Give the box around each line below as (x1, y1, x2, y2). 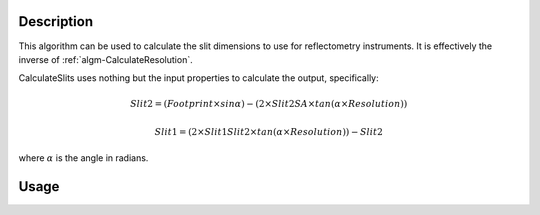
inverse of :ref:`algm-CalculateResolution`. (18, 53, 194, 65)
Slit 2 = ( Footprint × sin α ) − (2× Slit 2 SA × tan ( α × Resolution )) (130, 98, 408, 110)
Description (18, 13, 94, 30)
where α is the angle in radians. (18, 152, 149, 164)
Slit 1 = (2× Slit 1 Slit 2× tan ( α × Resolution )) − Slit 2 (154, 126, 384, 137)
